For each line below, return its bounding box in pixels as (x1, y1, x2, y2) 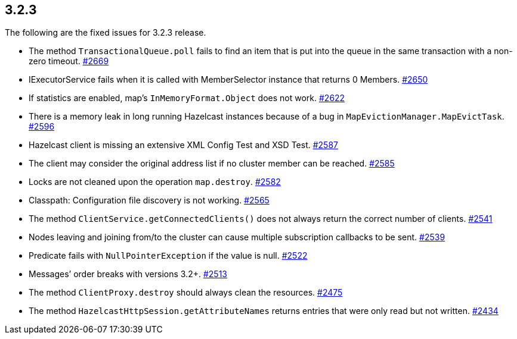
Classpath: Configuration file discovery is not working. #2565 (29, 195, 270, 206)
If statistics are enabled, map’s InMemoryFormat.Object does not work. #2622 (29, 93, 345, 103)
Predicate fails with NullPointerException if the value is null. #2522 (29, 250, 308, 261)
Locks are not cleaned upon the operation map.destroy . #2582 (29, 177, 281, 187)
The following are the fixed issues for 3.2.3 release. (5, 27, 206, 38)
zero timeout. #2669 (29, 56, 109, 67)
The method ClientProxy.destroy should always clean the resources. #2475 (29, 287, 343, 298)
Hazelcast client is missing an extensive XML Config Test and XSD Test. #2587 (29, 140, 338, 150)
